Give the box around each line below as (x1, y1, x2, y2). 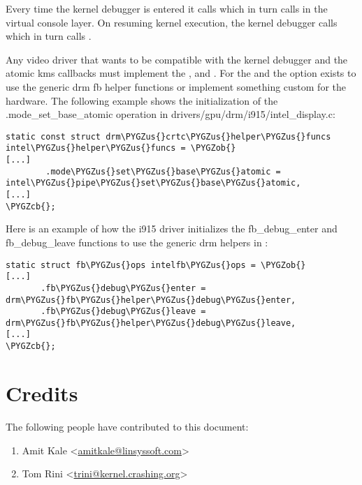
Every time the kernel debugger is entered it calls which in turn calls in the (6, 1, 328, 15)
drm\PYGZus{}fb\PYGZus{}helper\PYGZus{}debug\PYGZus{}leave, (6, 318, 296, 328)
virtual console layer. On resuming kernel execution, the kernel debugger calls (6, 15, 338, 29)
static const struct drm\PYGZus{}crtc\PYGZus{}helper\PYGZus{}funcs (6, 131, 331, 142)
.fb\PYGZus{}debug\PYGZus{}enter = (41, 283, 206, 293)
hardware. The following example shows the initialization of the (6, 93, 278, 107)
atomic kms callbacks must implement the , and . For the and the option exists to (6, 66, 356, 80)
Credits (6, 378, 78, 407)
